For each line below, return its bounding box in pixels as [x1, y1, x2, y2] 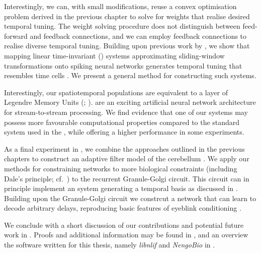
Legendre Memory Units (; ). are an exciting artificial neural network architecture [4, 97, 256, 107]
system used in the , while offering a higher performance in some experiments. [4, 126, 244, 137]
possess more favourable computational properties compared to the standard [4, 116, 240, 127]
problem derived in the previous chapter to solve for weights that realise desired [4, 11, 250, 21]
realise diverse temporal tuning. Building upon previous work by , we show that [4, 40, 250, 51]
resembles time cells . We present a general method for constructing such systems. [4, 70, 256, 81]
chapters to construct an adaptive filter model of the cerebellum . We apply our [4, 153, 249, 164]
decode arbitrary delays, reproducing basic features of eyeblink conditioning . [4, 203, 241, 213]
